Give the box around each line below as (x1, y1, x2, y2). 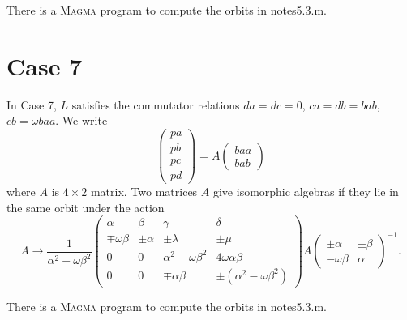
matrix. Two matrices (90, 183, 198, 200)
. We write (55, 112, 108, 129)
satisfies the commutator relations (71, 96, 240, 113)
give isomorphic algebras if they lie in (212, 183, 399, 200)
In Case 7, (6, 96, 57, 113)
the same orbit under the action (6, 198, 165, 215)
